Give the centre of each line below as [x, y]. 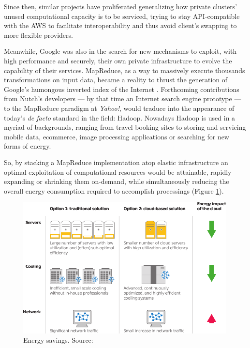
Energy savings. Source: [58, 340]
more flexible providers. [38, 35]
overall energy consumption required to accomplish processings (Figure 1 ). [114, 190]
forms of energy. [28, 146]
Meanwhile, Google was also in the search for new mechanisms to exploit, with [120, 51]
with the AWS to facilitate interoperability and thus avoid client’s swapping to [120, 25]
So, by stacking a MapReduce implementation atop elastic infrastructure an [116, 162]
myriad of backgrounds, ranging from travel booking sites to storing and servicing [125, 127]
